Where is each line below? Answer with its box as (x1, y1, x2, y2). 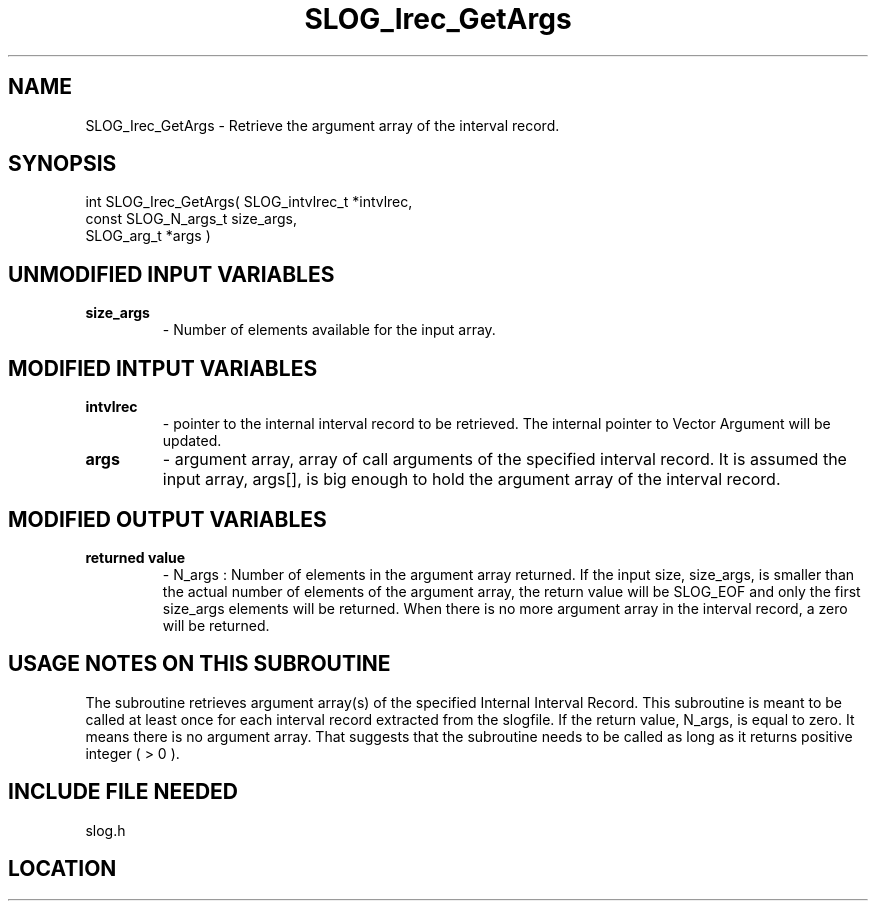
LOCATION (8, 856, 117, 882)
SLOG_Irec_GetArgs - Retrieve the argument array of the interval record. (85, 116, 560, 134)
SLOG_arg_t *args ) (85, 227, 211, 245)
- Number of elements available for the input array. (162, 321, 496, 339)
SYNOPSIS (8, 151, 117, 177)
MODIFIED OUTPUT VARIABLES (8, 506, 327, 532)
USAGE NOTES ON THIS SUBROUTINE (8, 651, 391, 677)
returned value (85, 548, 186, 566)
